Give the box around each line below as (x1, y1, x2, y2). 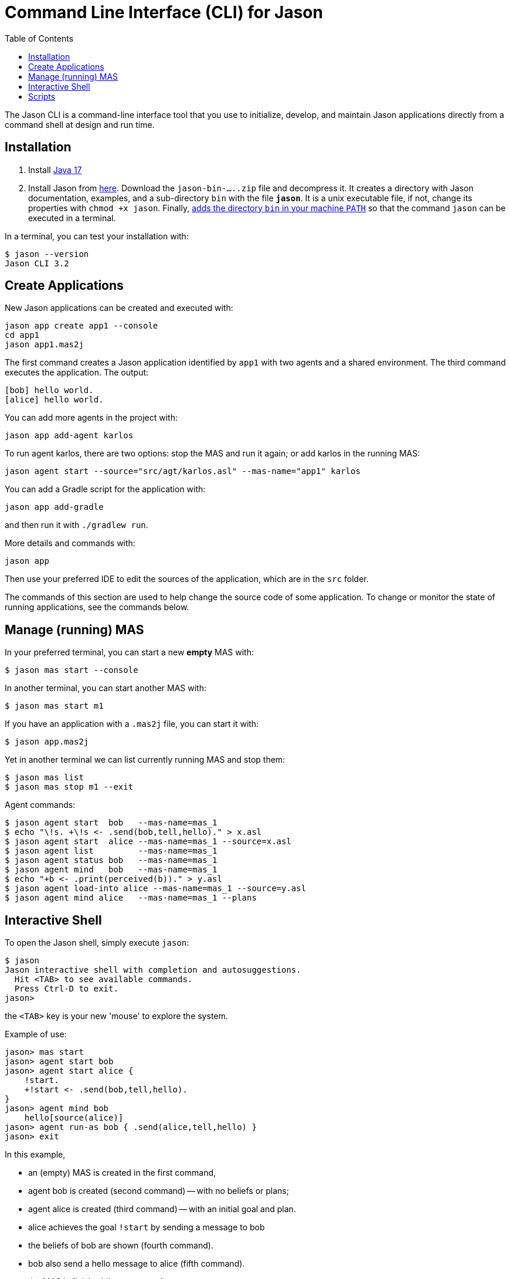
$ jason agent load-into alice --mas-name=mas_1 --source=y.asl (5, 884, 307, 894)
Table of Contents (5, 33, 74, 43)
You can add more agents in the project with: (5, 412, 178, 423)
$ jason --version (5, 249, 89, 259)
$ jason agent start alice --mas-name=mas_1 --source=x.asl (5, 837, 291, 847)
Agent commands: (5, 800, 76, 810)
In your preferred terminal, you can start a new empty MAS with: (5, 647, 254, 658)
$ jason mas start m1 (5, 701, 104, 711)
